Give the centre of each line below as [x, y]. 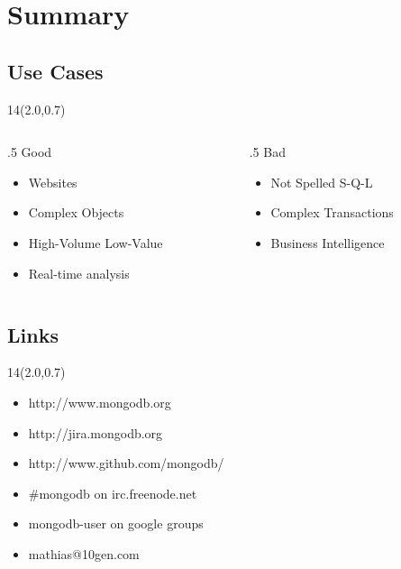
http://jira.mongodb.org [96, 432]
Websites [53, 182]
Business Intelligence [328, 242]
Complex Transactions [332, 212]
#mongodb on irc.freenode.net [113, 493]
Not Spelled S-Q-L [322, 182]
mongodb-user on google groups [116, 523]
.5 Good [30, 152]
